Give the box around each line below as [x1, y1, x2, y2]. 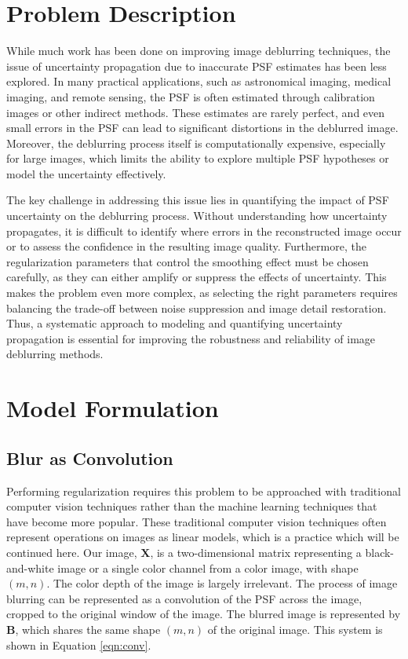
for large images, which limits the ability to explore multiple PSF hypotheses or [6, 150, 389, 167]
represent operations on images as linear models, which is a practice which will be [6, 529, 399, 545]
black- [365, 544, 395, 560]
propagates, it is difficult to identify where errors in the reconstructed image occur [6, 222, 402, 239]
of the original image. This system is [207, 621, 383, 637]
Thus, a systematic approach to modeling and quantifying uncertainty [6, 315, 343, 331]
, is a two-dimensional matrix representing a [150, 544, 362, 560]
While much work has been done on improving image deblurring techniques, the [6, 42, 391, 59]
